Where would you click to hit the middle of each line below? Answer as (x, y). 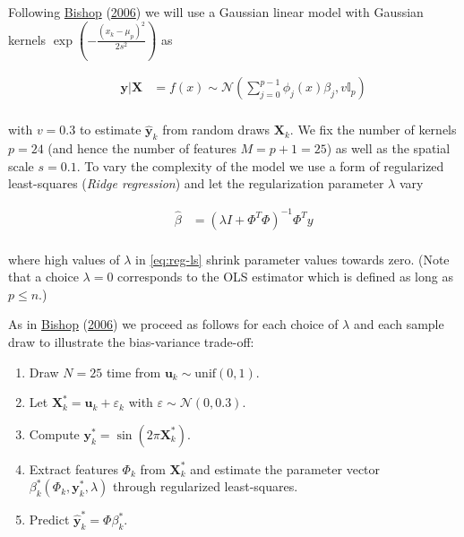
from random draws (216, 130)
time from (133, 372)
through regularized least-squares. (206, 486)
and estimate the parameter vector (285, 468)
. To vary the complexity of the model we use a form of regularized (260, 165)
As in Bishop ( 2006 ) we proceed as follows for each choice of (173, 324)
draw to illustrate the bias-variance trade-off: (131, 341)
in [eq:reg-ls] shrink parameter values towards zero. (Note (292, 259)
